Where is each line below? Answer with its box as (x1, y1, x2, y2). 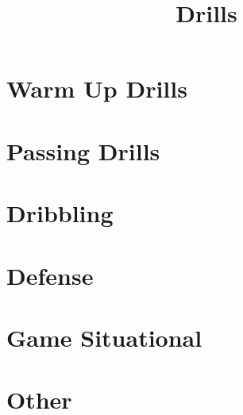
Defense (6, 259, 94, 291)
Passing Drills (6, 134, 160, 167)
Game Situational (6, 321, 202, 353)
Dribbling (6, 197, 114, 229)
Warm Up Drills (6, 72, 187, 105)
